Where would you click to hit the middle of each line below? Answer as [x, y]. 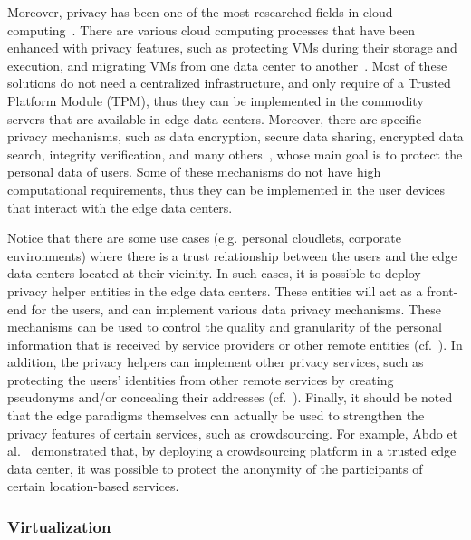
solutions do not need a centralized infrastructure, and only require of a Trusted [229, 83]
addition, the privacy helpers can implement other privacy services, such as [216, 362]
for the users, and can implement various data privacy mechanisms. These [236, 309]
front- [442, 290]
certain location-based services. [93, 486]
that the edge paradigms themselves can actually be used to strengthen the [216, 415]
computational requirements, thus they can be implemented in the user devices [226, 189]
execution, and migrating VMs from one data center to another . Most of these [227, 65]
